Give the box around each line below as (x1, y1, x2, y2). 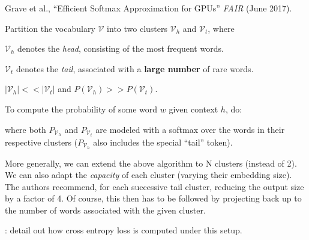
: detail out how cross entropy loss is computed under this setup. (5, 224, 242, 236)
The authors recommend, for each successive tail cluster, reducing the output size (5, 180, 304, 192)
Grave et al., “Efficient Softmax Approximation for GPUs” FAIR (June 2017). (5, 2, 292, 14)
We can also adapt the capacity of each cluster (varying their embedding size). (5, 168, 292, 181)
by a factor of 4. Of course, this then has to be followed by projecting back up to (5, 192, 302, 205)
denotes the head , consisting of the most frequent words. (17, 42, 224, 55)
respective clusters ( (5, 135, 78, 148)
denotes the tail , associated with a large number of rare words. (16, 62, 254, 75)
